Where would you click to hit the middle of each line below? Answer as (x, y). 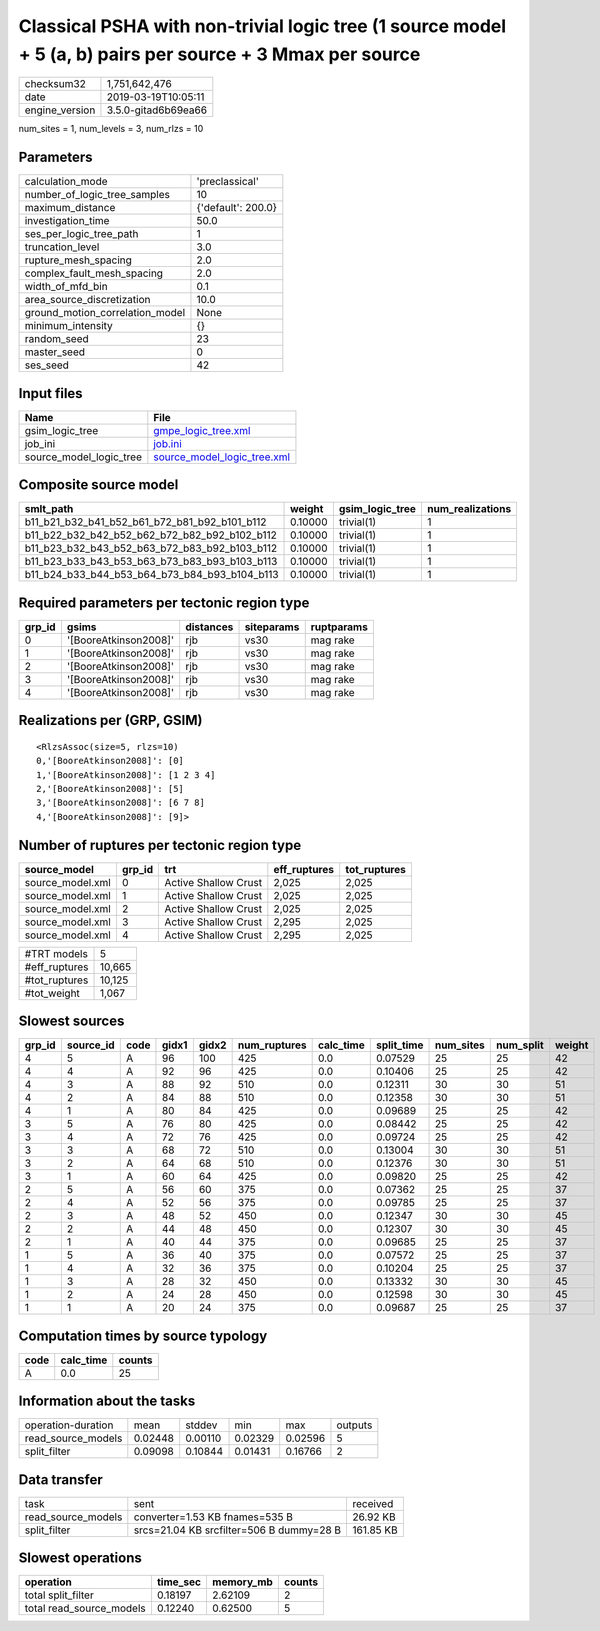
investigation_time (67, 221)
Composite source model (98, 485)
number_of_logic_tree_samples (97, 195)
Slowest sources (71, 1021)
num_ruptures (272, 1045)
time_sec (179, 1582)
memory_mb (242, 1582)
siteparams (272, 627)
